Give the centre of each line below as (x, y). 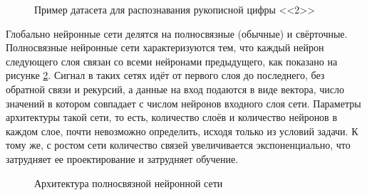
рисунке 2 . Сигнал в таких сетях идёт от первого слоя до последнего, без (165, 75)
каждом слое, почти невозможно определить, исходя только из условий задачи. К (182, 131)
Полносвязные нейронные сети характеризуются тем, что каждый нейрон (165, 47)
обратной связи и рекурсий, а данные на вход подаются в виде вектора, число (175, 89)
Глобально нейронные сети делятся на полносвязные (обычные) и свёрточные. (177, 33)
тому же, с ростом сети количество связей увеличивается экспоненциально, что (178, 145)
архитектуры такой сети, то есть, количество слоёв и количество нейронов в (172, 117)
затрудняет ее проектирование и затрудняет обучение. (122, 158)
